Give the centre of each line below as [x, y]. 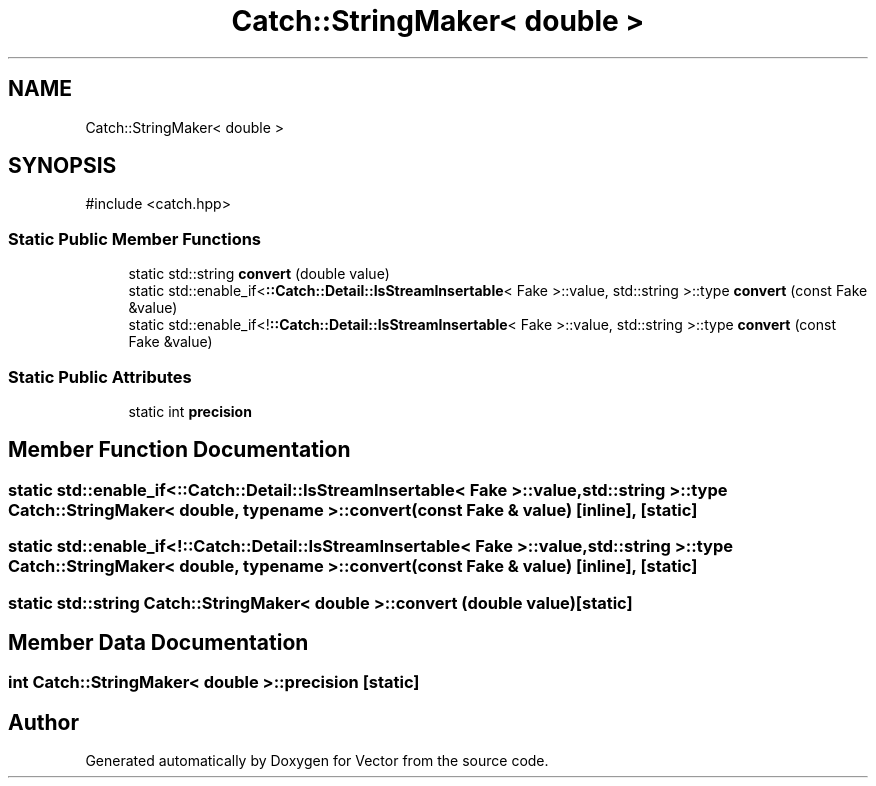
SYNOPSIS [62, 166]
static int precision [190, 411]
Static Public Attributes [100, 376]
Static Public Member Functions [135, 238]
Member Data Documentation [158, 642]
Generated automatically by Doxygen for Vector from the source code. [317, 761]
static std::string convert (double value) [259, 274]
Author [43, 722]
